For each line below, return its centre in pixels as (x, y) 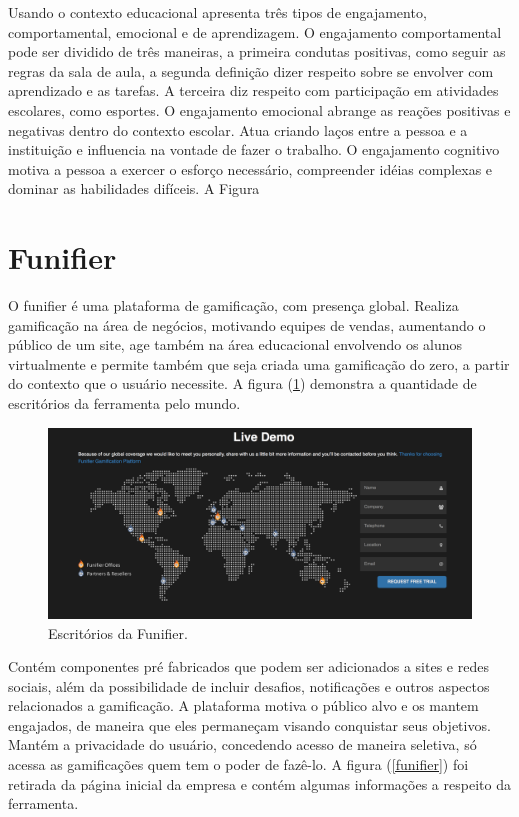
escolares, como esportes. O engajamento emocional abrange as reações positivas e (259, 109)
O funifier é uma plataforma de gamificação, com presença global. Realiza (233, 305)
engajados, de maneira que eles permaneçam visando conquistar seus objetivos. (249, 724)
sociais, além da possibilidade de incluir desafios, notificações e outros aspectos (249, 685)
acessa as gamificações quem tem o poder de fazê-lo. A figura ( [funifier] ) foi (238, 764)
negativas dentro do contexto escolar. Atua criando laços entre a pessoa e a (238, 129)
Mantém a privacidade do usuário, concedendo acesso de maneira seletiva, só (242, 744)
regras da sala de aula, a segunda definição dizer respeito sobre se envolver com (251, 70)
